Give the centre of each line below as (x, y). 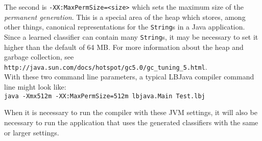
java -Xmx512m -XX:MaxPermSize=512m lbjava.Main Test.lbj (105, 96)
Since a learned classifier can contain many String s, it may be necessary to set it (131, 36)
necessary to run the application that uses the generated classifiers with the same (131, 122)
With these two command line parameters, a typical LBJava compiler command (129, 77)
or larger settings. (32, 132)
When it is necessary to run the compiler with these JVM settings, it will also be (131, 112)
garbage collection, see (39, 57)
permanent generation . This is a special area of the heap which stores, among (125, 17)
